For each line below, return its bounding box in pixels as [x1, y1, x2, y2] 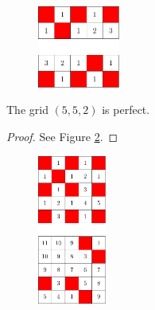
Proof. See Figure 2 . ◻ [6, 128, 118, 144]
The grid [6, 101, 48, 118]
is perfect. [102, 101, 150, 118]
